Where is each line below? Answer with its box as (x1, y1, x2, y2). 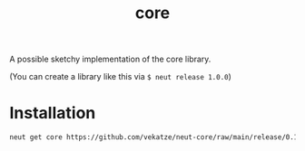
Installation (9, 103, 96, 124)
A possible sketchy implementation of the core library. (9, 53, 212, 65)
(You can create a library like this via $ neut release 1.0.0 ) (9, 71, 231, 82)
